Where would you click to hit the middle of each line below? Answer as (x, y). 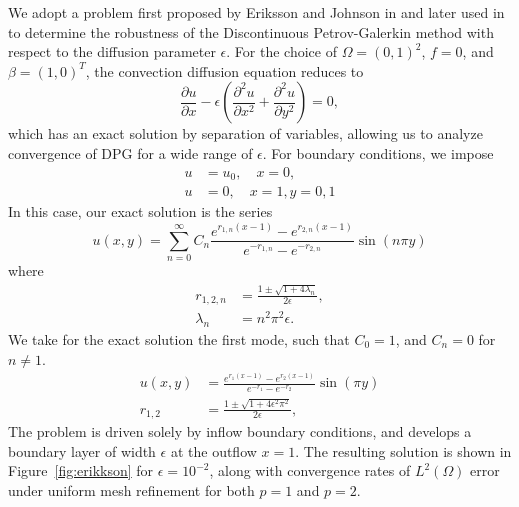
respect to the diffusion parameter (112, 51)
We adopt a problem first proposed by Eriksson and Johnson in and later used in (256, 12)
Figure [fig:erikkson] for (81, 470)
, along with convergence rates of (310, 470)
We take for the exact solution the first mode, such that (179, 339)
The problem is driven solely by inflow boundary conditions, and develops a (240, 431)
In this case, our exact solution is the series (140, 211)
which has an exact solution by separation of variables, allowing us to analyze (245, 133)
